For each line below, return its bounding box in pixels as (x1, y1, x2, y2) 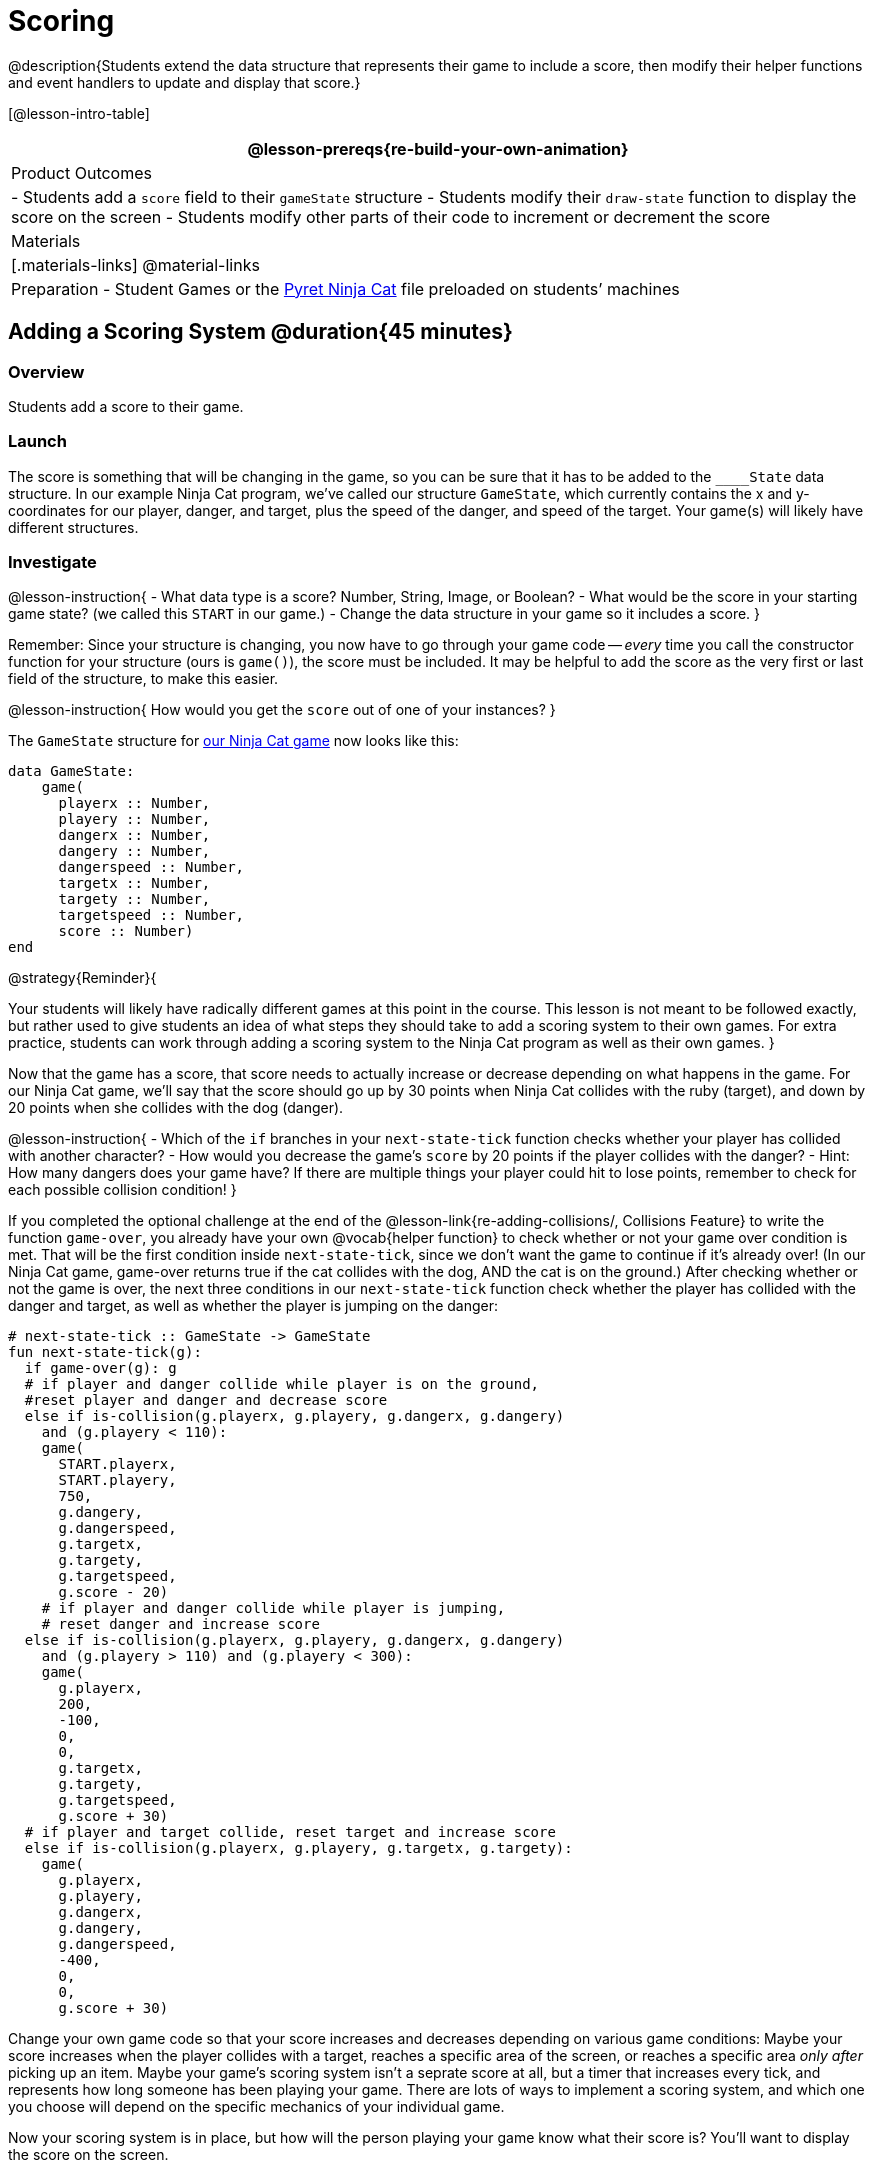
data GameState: (8, 763, 135, 780)
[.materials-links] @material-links (11, 254, 260, 275)
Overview (8, 361, 85, 382)
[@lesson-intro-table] (8, 104, 150, 122)
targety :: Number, (58, 891, 211, 908)
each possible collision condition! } (8, 1181, 237, 1199)
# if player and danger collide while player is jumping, (41, 1600, 506, 1617)
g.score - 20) (58, 1584, 169, 1601)
